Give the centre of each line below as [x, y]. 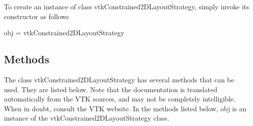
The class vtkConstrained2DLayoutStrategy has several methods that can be [119, 79]
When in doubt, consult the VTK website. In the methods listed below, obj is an [125, 108]
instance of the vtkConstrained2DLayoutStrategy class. [87, 118]
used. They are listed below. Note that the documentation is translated [111, 89]
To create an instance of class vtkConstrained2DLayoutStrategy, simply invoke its [127, 6]
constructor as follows [36, 16]
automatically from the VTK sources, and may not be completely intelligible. [120, 99]
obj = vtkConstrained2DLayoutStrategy [64, 33]
